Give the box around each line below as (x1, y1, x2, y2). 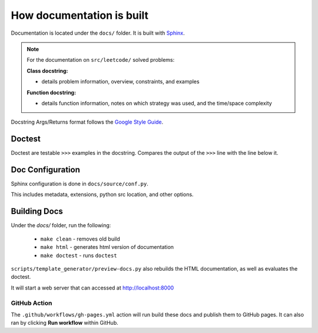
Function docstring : (26, 89, 77, 96)
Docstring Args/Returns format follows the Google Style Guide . (11, 118, 164, 126)
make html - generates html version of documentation (40, 244, 174, 251)
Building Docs (11, 207, 63, 217)
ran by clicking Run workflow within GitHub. (11, 319, 118, 327)
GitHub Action (11, 299, 52, 307)
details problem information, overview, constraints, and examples (41, 78, 200, 85)
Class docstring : (26, 67, 68, 74)
